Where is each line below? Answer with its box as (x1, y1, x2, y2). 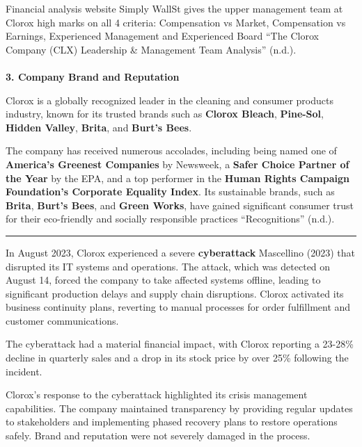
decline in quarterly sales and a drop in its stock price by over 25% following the (6, 350, 349, 365)
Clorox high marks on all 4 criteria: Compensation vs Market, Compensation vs (6, 15, 346, 29)
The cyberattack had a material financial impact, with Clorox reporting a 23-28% (6, 336, 354, 351)
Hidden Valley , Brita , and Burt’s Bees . (6, 120, 192, 134)
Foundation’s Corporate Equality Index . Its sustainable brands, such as (6, 184, 335, 199)
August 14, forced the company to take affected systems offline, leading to (6, 273, 321, 287)
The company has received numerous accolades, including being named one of (6, 143, 337, 158)
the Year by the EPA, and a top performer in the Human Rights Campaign (6, 170, 349, 185)
